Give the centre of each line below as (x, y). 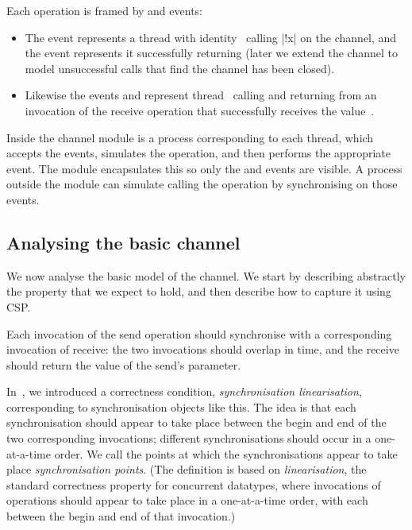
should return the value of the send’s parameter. (124, 364)
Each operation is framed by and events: (104, 10)
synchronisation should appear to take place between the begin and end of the (196, 422)
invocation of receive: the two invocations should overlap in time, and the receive (203, 349)
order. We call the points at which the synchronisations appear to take (226, 453)
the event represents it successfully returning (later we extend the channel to (211, 53)
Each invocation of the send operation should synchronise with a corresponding (199, 333)
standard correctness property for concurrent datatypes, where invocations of (194, 484)
